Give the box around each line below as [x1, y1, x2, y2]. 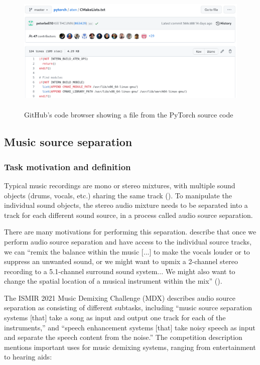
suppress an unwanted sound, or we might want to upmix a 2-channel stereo [4, 256, 238, 267]
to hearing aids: [4, 351, 52, 362]
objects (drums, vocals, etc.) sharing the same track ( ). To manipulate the [4, 190, 232, 200]
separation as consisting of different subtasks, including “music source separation [4, 302, 252, 313]
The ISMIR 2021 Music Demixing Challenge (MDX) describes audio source [4, 292, 236, 303]
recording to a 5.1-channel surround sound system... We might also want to [4, 266, 235, 276]
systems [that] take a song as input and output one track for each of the [4, 312, 226, 323]
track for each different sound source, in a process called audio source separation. [4, 209, 253, 220]
